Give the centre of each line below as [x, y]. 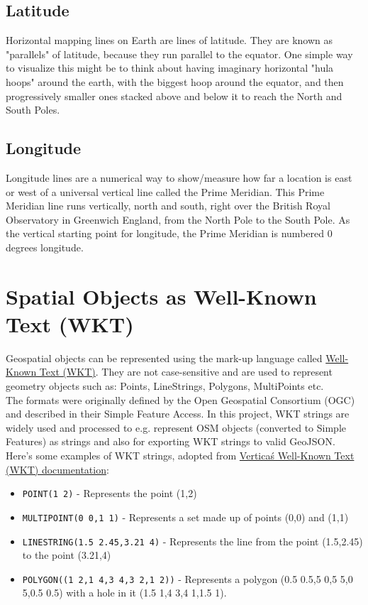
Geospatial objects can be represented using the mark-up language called [164, 358]
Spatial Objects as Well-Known [161, 296]
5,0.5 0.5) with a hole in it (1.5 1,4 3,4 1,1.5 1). [124, 593]
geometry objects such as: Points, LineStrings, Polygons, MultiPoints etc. [165, 386]
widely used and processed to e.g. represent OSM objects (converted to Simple [176, 427]
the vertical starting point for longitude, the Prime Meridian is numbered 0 [169, 233]
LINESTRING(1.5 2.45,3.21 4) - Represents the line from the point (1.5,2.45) [193, 541]
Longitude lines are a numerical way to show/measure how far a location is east [179, 177]
